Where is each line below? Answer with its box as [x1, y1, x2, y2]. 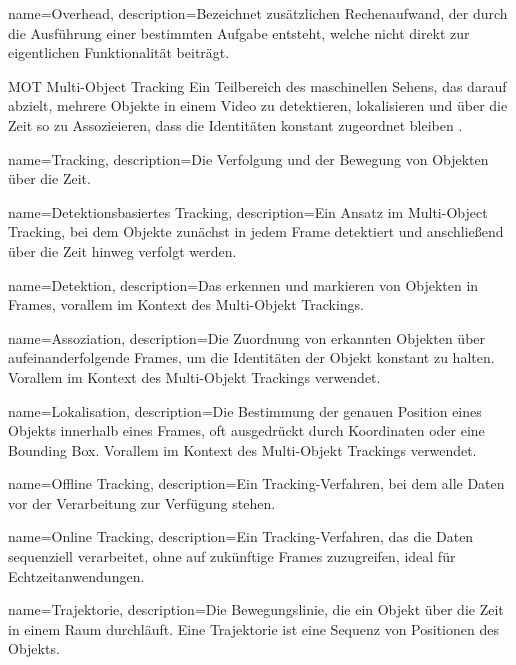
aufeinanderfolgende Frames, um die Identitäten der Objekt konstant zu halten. [8, 347, 495, 368]
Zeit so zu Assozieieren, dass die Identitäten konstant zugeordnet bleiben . [8, 114, 463, 135]
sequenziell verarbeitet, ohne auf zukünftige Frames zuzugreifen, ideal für [8, 546, 456, 567]
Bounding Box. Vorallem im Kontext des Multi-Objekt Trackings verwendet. [8, 439, 477, 460]
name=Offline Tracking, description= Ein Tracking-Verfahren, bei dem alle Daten [8, 473, 505, 494]
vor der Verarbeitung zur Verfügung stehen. [8, 492, 276, 513]
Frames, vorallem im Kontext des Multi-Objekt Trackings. [8, 294, 364, 315]
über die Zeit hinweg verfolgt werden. [8, 240, 237, 261]
